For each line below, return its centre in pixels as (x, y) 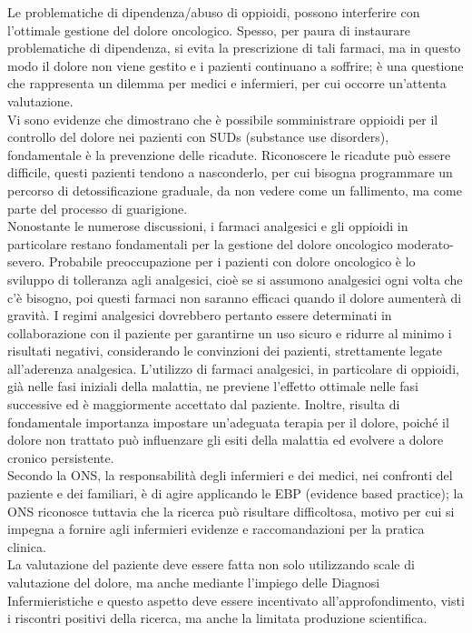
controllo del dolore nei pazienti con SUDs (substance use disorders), (198, 137)
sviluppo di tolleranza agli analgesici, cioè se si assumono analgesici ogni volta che (235, 279)
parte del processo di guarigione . (98, 208)
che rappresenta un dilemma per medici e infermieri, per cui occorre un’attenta (227, 83)
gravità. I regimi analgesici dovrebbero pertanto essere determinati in (200, 315)
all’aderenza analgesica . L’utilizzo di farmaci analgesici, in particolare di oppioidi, (233, 368)
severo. (26, 261)
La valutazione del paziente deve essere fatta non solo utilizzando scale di (211, 564)
